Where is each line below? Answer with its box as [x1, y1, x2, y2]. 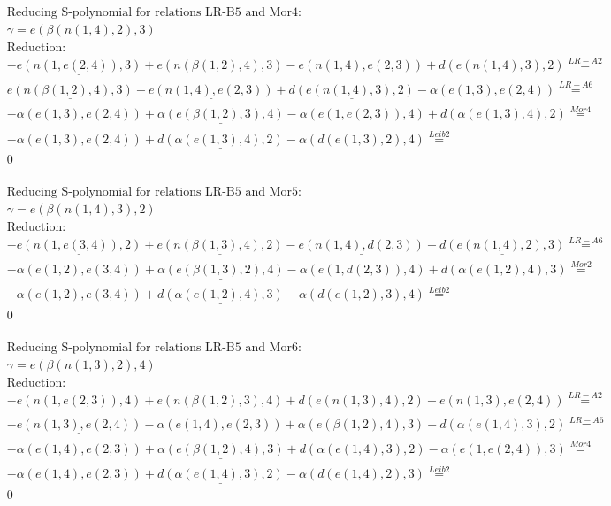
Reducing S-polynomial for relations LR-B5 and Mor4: [6, 6, 302, 19]
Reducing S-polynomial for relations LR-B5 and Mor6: [6, 341, 302, 354]
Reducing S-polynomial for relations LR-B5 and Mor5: [6, 186, 302, 199]
